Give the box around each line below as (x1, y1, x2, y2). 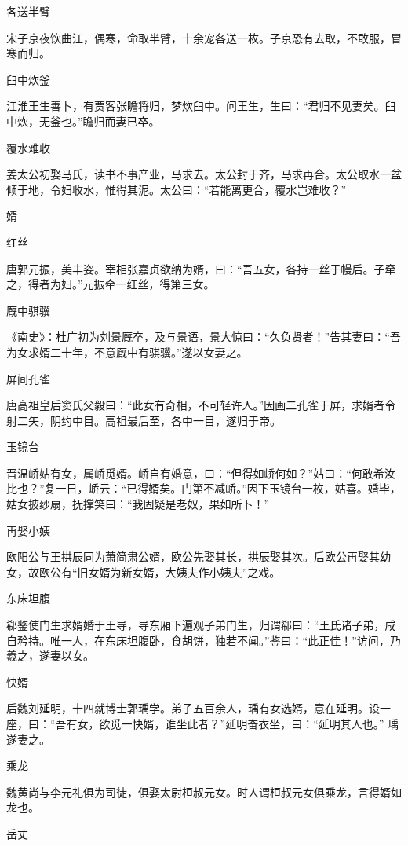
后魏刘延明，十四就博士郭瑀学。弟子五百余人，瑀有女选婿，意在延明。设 (6, 700, 380, 716)
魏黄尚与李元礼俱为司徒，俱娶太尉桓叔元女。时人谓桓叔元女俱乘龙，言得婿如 (6, 783, 402, 800)
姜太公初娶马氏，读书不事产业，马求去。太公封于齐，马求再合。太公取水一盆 (6, 166, 402, 182)
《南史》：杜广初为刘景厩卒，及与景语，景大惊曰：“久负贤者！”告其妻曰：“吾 (6, 328, 401, 345)
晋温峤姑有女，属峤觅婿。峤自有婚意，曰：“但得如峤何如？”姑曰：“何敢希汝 (6, 464, 395, 481)
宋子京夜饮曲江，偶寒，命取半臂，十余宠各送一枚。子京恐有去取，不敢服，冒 (6, 29, 402, 46)
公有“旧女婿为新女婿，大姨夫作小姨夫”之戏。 (49, 563, 281, 580)
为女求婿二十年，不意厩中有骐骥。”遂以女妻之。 (6, 343, 248, 360)
